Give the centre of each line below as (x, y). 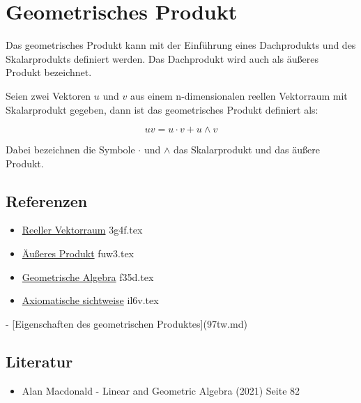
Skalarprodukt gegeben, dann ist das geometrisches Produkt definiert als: (162, 109)
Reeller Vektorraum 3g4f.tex (82, 230)
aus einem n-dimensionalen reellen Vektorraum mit (239, 95)
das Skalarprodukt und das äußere (246, 150)
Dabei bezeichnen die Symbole (70, 150)
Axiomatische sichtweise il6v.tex (90, 300)
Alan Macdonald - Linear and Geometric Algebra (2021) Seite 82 (161, 390)
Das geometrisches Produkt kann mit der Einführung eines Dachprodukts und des (181, 45)
